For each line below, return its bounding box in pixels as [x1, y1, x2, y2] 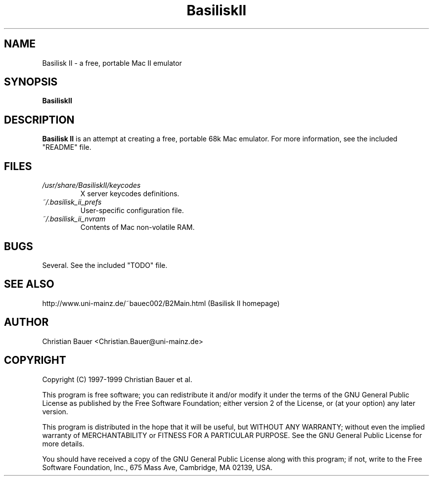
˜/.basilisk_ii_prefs [42, 198, 102, 207]
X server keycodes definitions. [80, 189, 179, 198]
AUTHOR [4, 316, 49, 329]
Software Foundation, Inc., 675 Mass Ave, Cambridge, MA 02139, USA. [42, 463, 273, 472]
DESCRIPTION [4, 113, 75, 126]
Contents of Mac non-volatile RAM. [80, 223, 195, 232]
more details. [42, 439, 85, 448]
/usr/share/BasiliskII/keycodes [42, 181, 141, 190]
